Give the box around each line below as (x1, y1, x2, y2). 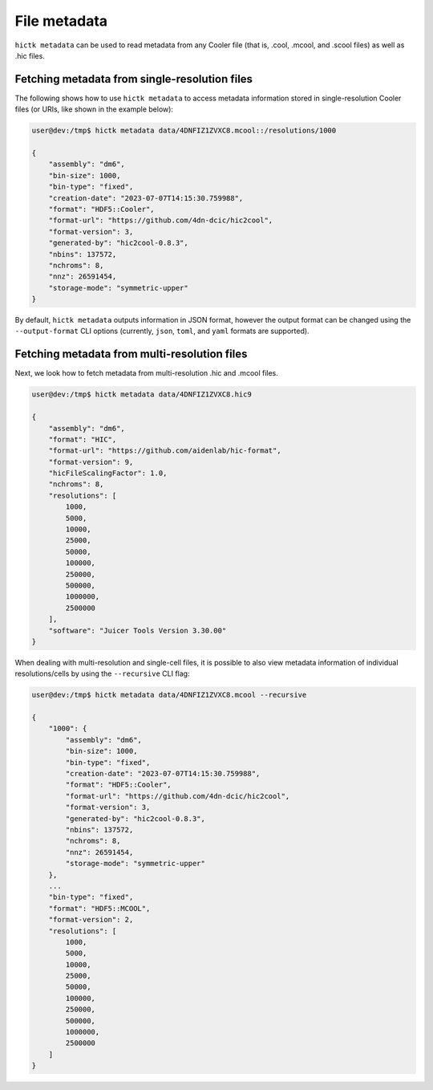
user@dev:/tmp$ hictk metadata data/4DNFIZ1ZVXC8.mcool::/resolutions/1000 (31, 126, 337, 136)
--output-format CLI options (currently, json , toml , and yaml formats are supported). (14, 326, 310, 336)
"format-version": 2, (48, 915, 134, 925)
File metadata (14, 12, 108, 30)
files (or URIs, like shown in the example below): (14, 104, 174, 114)
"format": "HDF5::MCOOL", (48, 904, 151, 913)
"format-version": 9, (48, 458, 134, 466)
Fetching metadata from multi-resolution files (14, 348, 248, 361)
